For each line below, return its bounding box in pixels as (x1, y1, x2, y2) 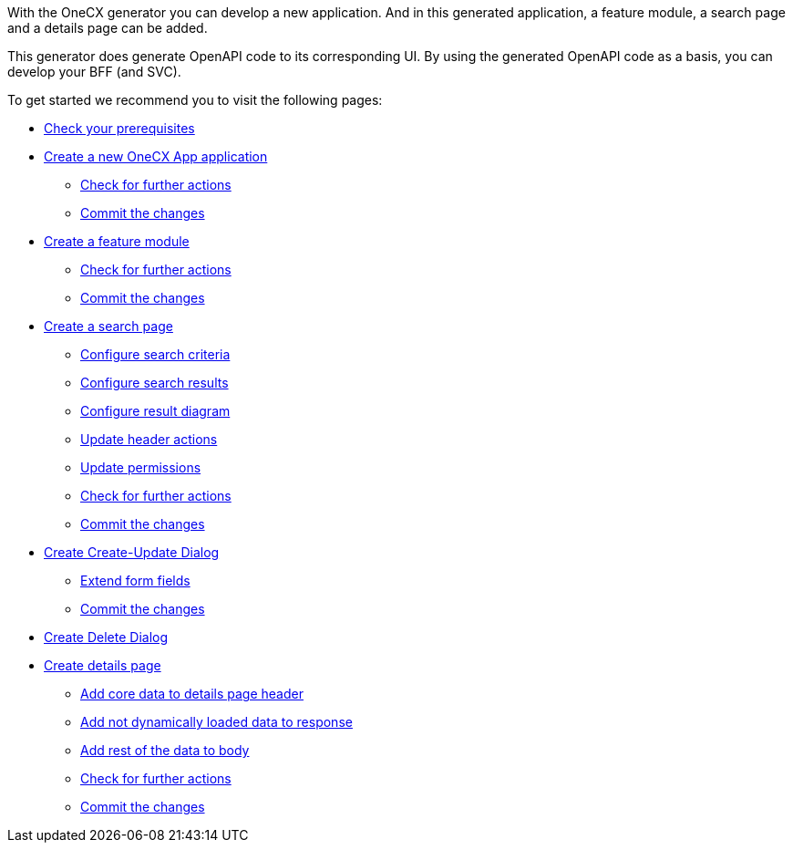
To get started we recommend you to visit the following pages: (7, 92, 383, 108)
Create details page (44, 658, 161, 673)
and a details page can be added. (7, 20, 208, 36)
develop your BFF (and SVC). (7, 64, 181, 79)
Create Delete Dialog (44, 629, 169, 645)
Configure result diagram (80, 403, 231, 419)
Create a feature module (44, 233, 190, 249)
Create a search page (44, 318, 173, 334)
